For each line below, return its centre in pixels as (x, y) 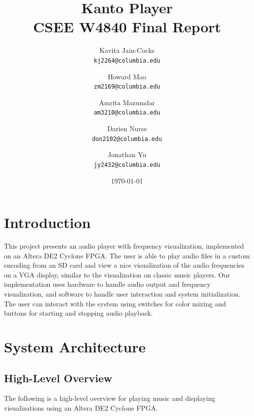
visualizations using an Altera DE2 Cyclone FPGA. (81, 408)
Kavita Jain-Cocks (127, 50)
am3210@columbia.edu (127, 113)
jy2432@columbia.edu (127, 165)
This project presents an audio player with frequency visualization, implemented (124, 246)
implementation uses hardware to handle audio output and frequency (107, 284)
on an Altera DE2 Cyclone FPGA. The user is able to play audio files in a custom (127, 255)
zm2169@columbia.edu (127, 87)
